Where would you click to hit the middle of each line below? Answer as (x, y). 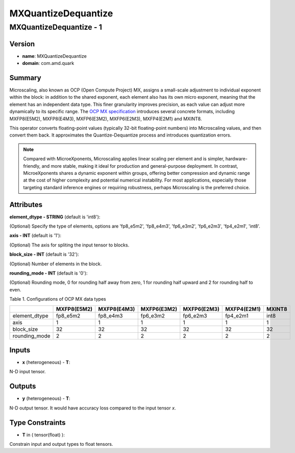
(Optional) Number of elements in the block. (56, 264)
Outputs (23, 386)
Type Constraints (38, 423)
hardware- (236, 159)
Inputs (20, 350)
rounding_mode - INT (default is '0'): (48, 273)
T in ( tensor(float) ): (43, 435)
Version (22, 44)
